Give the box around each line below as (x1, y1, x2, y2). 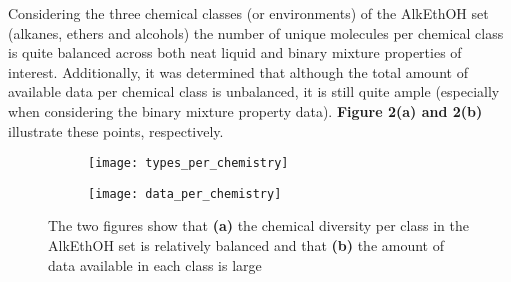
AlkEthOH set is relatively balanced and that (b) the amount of (48, 235, 444, 256)
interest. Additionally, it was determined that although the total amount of (8, 61, 468, 82)
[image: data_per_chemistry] (88, 186, 282, 201)
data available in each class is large (48, 254, 262, 275)
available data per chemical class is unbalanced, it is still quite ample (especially (8, 81, 500, 102)
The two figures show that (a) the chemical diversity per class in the (48, 215, 469, 236)
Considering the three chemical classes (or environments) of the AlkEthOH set (8, 3, 489, 23)
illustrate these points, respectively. (8, 120, 224, 141)
